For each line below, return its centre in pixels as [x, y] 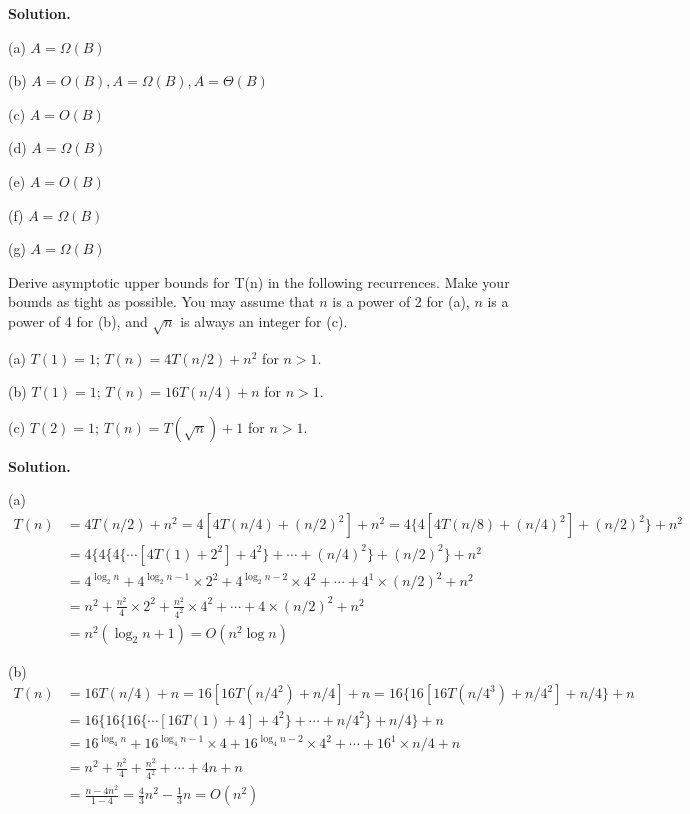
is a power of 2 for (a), [401, 301]
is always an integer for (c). [264, 320]
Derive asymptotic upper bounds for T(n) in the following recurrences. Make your [259, 281]
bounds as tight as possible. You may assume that [161, 301]
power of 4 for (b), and [78, 320]
